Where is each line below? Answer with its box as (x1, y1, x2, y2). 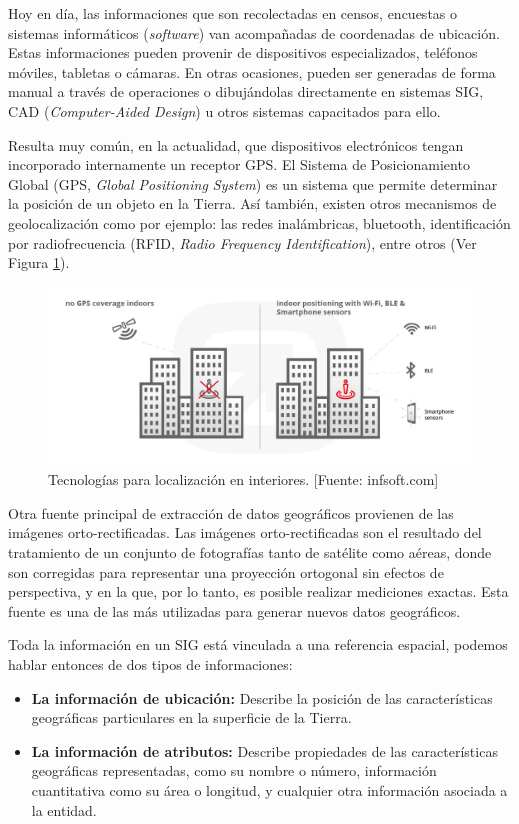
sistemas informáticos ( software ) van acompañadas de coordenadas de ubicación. (8, 22, 500, 43)
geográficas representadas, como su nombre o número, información (31, 760, 437, 781)
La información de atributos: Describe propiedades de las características (31, 740, 498, 761)
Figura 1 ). (8, 252, 70, 273)
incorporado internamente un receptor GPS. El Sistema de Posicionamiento (8, 154, 470, 175)
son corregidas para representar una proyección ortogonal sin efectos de (8, 561, 444, 582)
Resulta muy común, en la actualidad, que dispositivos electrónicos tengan (8, 134, 464, 155)
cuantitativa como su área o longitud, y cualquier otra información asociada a (31, 779, 508, 800)
